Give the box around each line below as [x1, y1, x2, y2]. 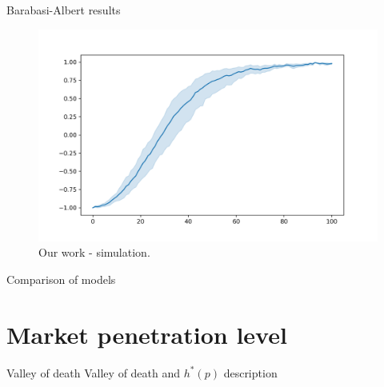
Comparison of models [6, 270, 116, 287]
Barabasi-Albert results [6, 2, 121, 18]
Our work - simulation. [38, 244, 150, 261]
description [223, 364, 278, 381]
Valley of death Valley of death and [6, 364, 181, 381]
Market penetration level [6, 317, 287, 350]
